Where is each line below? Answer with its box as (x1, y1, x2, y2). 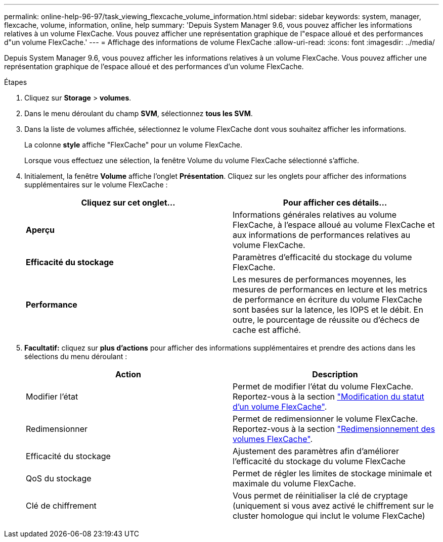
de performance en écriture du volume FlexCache (233, 294, 422, 305)
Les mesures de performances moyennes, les (233, 274, 407, 284)
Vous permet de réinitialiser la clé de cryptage (233, 490, 408, 501)
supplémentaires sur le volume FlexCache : (24, 180, 168, 189)
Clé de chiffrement (26, 501, 97, 511)
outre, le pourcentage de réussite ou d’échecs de (233, 315, 420, 325)
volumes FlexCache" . (233, 434, 313, 444)
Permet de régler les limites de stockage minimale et (233, 468, 432, 478)
